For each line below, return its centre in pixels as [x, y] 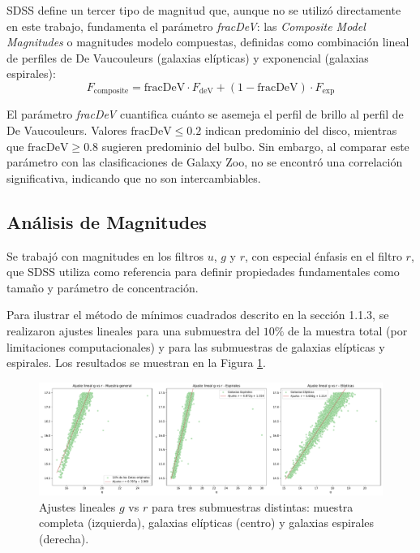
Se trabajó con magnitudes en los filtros [105, 255]
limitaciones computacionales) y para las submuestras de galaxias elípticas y [196, 346]
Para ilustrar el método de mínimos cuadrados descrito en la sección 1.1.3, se [198, 315]
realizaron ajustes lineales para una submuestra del [133, 330]
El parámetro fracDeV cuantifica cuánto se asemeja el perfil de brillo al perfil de [205, 114]
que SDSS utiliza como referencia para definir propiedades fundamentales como [203, 272]
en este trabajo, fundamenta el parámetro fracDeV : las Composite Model [186, 26]
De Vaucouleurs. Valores [67, 130]
